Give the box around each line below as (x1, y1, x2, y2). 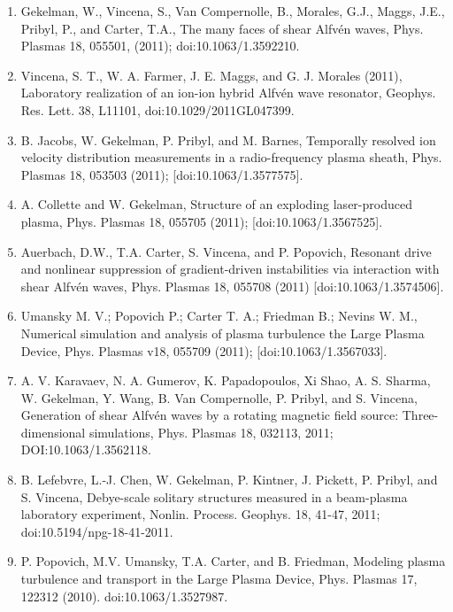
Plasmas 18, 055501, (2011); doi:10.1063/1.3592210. (20, 36, 300, 55)
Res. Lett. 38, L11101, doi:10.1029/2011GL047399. (20, 100, 295, 119)
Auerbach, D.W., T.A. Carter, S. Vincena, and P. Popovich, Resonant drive (20, 242, 432, 260)
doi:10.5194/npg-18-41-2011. (20, 522, 173, 540)
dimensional (20, 422, 86, 441)
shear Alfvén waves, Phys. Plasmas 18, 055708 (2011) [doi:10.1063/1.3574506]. (20, 276, 444, 295)
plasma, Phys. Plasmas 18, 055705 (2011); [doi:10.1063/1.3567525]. (20, 212, 383, 230)
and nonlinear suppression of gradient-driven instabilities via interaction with (20, 260, 440, 278)
